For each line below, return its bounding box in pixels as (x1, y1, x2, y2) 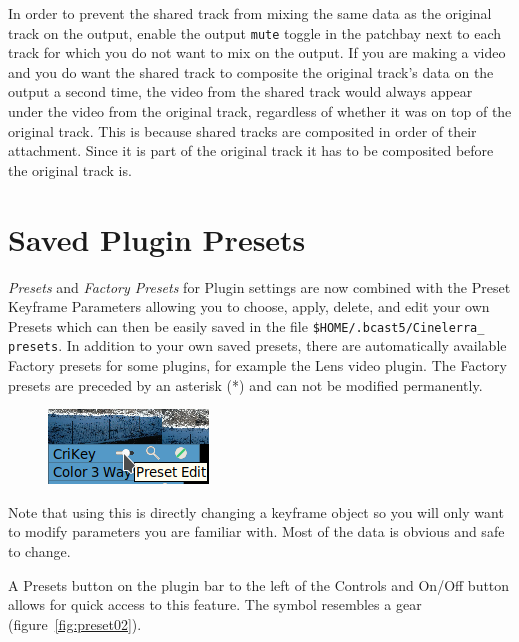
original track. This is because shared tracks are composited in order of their (8, 120, 477, 141)
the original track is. (8, 159, 132, 180)
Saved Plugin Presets (8, 218, 306, 259)
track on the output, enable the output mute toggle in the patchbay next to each (8, 22, 502, 43)
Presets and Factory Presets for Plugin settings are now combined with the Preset (8, 276, 511, 297)
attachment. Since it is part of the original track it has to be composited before (8, 140, 494, 161)
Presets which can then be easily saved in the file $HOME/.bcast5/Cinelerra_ (8, 315, 485, 336)
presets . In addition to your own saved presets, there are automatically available (8, 335, 507, 356)
